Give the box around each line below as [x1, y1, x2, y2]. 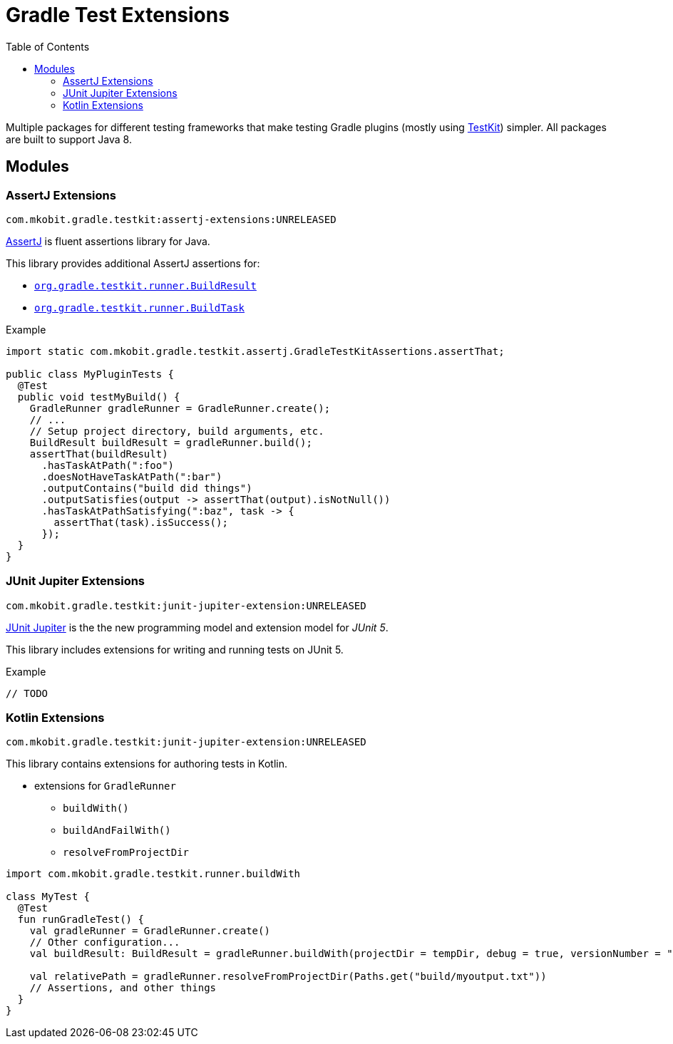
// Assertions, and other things [29, 982, 217, 994]
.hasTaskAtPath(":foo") [41, 459, 175, 471]
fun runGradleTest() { [17, 914, 144, 926]
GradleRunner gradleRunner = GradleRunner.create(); [29, 402, 331, 414]
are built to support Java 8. [6, 133, 132, 145]
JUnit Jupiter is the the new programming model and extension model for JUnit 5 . [6, 621, 389, 634]
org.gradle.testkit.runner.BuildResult [34, 279, 257, 291]
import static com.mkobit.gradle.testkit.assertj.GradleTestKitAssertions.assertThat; [6, 345, 505, 357]
